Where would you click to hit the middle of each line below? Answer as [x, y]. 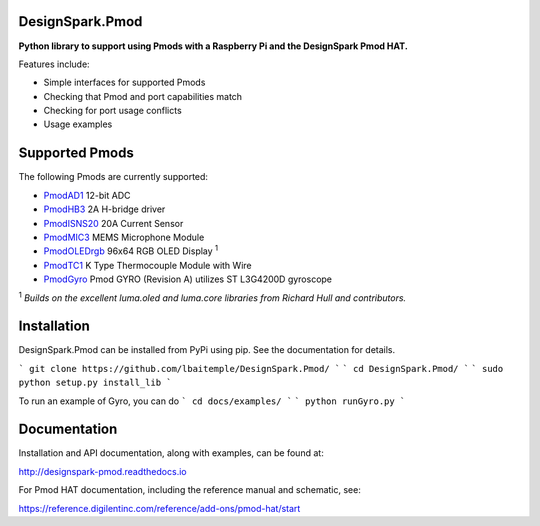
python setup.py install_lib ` [95, 383]
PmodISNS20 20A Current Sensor [113, 223]
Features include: [54, 64]
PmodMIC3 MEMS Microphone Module [124, 237]
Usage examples [78, 124]
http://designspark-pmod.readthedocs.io [102, 471]
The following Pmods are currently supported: [113, 177]
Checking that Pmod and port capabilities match [143, 96]
